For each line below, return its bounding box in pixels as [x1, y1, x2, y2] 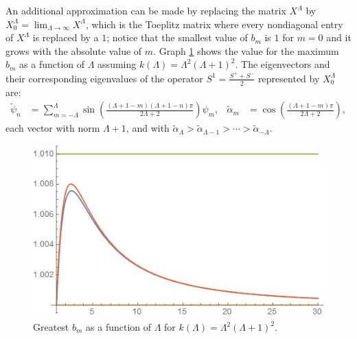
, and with [126, 121, 170, 135]
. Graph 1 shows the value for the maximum [153, 43, 339, 58]
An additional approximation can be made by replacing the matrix [5, 3, 286, 17]
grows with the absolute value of [5, 43, 142, 58]
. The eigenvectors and [235, 57, 330, 71]
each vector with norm [5, 121, 100, 135]
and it [326, 30, 352, 45]
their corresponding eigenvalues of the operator [5, 71, 203, 85]
